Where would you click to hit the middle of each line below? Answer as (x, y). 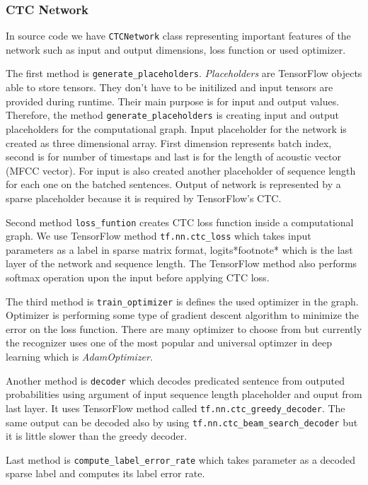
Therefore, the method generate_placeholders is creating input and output (173, 115)
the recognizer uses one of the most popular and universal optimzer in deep (169, 343)
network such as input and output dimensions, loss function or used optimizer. (176, 49)
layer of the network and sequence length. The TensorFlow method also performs (182, 263)
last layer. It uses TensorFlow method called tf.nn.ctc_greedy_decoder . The (176, 408)
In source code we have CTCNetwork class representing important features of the (178, 36)
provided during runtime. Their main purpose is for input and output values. (173, 101)
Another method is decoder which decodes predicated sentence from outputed (176, 380)
